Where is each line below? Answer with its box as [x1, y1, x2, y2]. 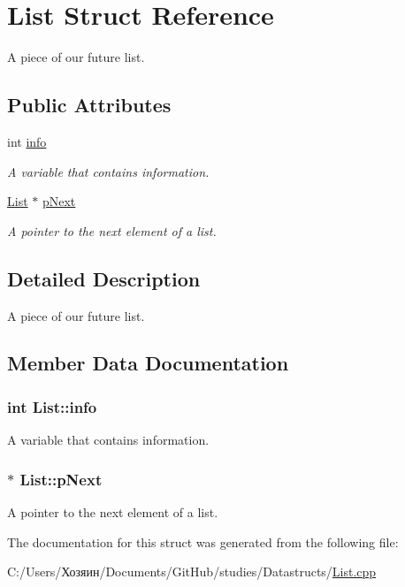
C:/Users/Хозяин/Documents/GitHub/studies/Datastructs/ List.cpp [7, 562, 377, 581]
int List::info [7, 395, 97, 417]
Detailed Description [7, 264, 201, 292]
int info [7, 132, 47, 150]
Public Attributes [7, 91, 172, 118]
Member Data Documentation [7, 349, 289, 377]
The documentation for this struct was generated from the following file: [7, 532, 399, 551]
